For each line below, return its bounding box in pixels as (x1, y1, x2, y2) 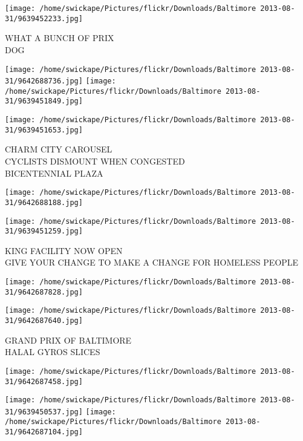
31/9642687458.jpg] (5, 377, 83, 386)
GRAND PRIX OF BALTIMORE (5, 333, 132, 346)
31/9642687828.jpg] (5, 287, 83, 296)
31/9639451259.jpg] (5, 227, 83, 236)
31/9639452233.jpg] (5, 14, 83, 23)
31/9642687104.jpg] (5, 428, 83, 437)
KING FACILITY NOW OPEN (5, 244, 123, 256)
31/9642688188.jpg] (5, 198, 83, 207)
